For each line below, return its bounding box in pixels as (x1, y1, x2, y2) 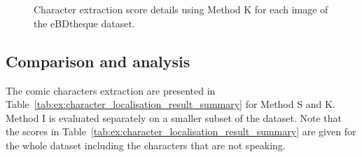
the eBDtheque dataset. (34, 15, 135, 30)
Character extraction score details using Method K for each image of (34, 2, 328, 17)
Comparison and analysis (6, 50, 190, 71)
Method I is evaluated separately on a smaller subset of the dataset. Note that (6, 110, 342, 125)
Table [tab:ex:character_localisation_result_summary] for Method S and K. (6, 97, 335, 111)
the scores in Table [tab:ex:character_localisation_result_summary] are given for (6, 124, 356, 139)
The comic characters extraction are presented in (6, 83, 216, 97)
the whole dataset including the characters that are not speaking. (6, 137, 286, 152)
